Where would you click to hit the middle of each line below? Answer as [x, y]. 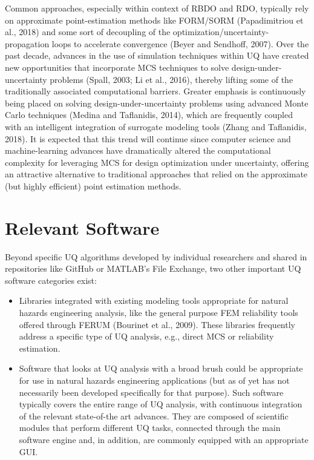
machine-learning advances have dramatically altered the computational [138, 150]
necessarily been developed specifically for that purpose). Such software [151, 392]
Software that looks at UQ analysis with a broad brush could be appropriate [161, 368]
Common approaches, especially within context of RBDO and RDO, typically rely [157, 8]
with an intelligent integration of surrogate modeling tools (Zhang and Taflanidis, [156, 126]
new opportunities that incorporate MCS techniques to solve [117, 67]
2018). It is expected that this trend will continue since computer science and [148, 138]
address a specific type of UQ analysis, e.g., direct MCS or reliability [146, 336]
